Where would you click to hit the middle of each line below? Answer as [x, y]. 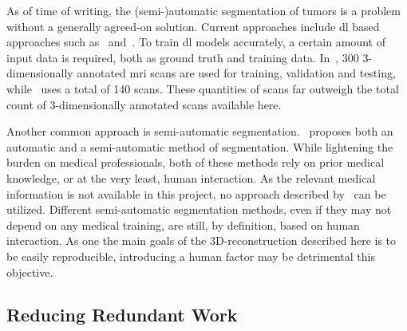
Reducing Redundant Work [122, 315]
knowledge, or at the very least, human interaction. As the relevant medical [191, 177]
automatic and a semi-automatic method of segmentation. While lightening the [200, 146]
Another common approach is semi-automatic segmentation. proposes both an [200, 131]
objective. [30, 272]
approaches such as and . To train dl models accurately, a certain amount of [196, 42]
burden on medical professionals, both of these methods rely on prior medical [196, 162]
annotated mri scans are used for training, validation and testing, [236, 73]
